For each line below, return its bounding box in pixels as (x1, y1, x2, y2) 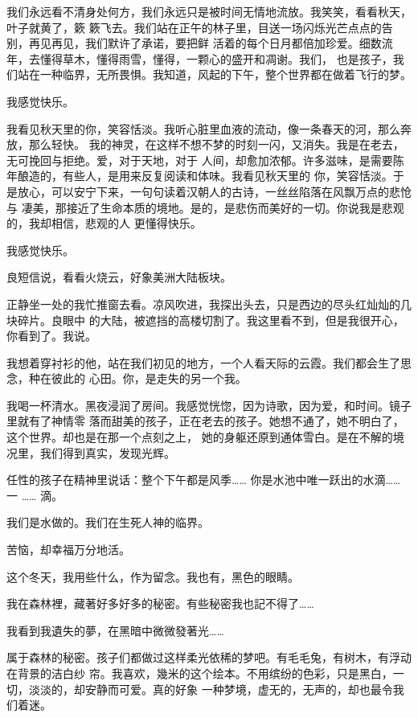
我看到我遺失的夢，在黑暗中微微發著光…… (6, 622, 224, 638)
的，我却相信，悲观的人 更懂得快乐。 (6, 215, 202, 232)
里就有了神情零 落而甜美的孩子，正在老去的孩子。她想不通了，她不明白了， (6, 412, 404, 429)
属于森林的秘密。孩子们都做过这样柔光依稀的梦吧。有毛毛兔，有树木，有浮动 (6, 649, 412, 666)
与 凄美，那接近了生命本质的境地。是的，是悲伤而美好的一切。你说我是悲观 (6, 199, 404, 215)
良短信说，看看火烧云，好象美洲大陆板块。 (6, 269, 232, 285)
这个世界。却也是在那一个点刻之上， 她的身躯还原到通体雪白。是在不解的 (6, 429, 393, 445)
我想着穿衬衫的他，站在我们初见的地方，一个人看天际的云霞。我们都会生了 (6, 354, 400, 371)
